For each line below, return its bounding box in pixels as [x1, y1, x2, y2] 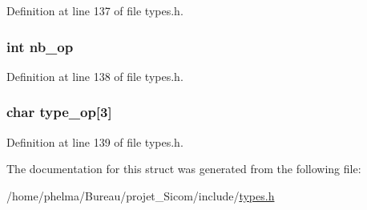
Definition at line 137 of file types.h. [6, 2, 183, 18]
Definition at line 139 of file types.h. [6, 133, 183, 150]
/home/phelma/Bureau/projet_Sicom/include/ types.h [6, 187, 275, 204]
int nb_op [6, 36, 74, 56]
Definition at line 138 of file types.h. [6, 67, 183, 84]
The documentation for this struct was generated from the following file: [6, 160, 361, 177]
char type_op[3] [6, 102, 112, 122]
